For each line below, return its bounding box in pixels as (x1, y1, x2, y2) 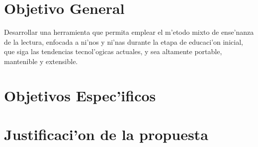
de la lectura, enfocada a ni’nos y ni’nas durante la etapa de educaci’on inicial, (4, 36, 243, 47)
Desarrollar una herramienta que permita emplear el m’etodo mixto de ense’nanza (4, 27, 254, 37)
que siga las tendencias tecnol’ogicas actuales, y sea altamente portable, (4, 46, 222, 57)
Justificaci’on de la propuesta (4, 124, 208, 145)
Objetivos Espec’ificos (4, 85, 156, 105)
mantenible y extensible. (4, 56, 78, 66)
